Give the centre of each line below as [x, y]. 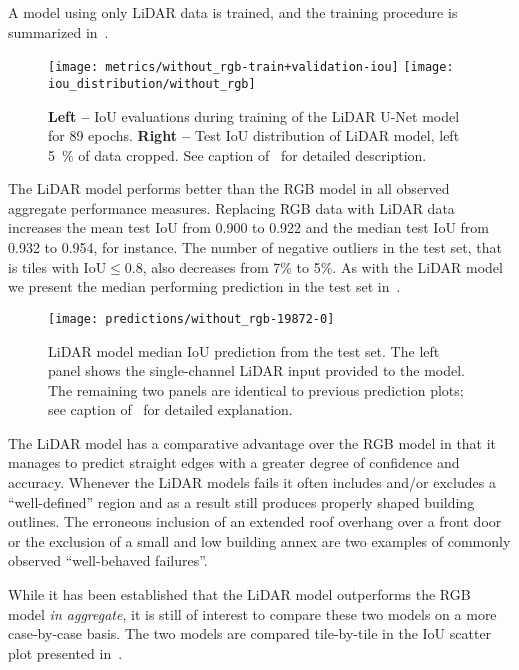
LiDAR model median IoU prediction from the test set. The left [244, 350]
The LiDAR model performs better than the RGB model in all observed [229, 188]
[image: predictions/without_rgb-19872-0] [191, 318]
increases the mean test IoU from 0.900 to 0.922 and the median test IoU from [249, 227]
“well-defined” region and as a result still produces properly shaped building [241, 501]
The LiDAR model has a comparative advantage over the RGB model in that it [252, 442]
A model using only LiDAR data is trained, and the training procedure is [233, 12]
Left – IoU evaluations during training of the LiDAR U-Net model [254, 115]
